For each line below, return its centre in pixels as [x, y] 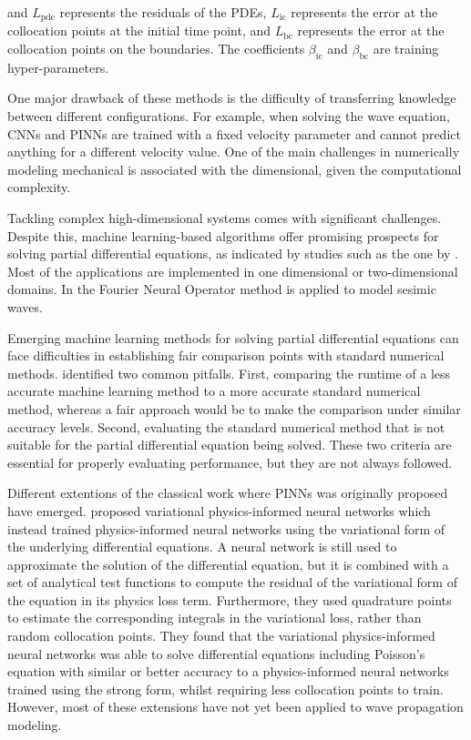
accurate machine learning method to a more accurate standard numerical [214, 391]
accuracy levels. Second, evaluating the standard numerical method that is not [226, 426]
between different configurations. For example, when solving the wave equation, [229, 116]
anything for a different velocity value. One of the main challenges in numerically [234, 152]
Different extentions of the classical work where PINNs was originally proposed [228, 493]
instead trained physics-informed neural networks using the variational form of [226, 528]
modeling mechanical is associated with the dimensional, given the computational [235, 169]
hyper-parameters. [58, 67]
